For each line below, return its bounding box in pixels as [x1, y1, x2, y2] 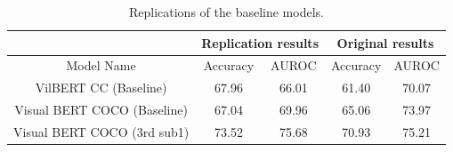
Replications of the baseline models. [128, 3, 324, 20]
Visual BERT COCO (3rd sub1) [13, 122, 190, 140]
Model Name [66, 56, 136, 75]
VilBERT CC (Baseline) [35, 78, 167, 97]
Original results [336, 33, 434, 52]
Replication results [201, 33, 319, 52]
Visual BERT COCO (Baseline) [14, 100, 188, 119]
